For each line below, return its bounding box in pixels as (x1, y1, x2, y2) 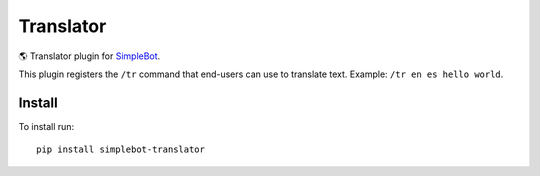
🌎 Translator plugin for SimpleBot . (18, 50, 161, 62)
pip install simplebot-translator (36, 144, 205, 155)
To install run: (18, 120, 75, 132)
